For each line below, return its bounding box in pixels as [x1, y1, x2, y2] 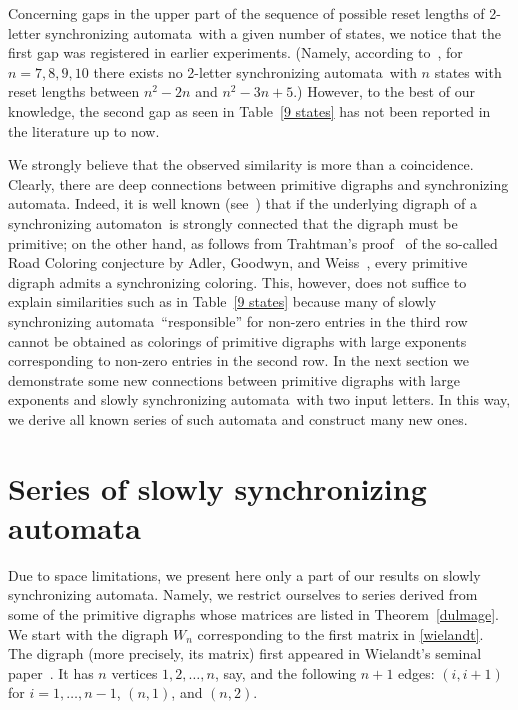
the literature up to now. [8, 120, 160, 141]
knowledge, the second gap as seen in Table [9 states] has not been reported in [8, 100, 491, 121]
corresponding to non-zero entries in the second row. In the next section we [8, 350, 469, 371]
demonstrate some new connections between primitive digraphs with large [8, 369, 460, 390]
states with [434, 61, 502, 82]
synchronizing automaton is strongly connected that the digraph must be [8, 212, 458, 233]
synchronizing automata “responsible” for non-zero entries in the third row [8, 310, 468, 331]
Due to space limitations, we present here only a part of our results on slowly [8, 564, 481, 585]
